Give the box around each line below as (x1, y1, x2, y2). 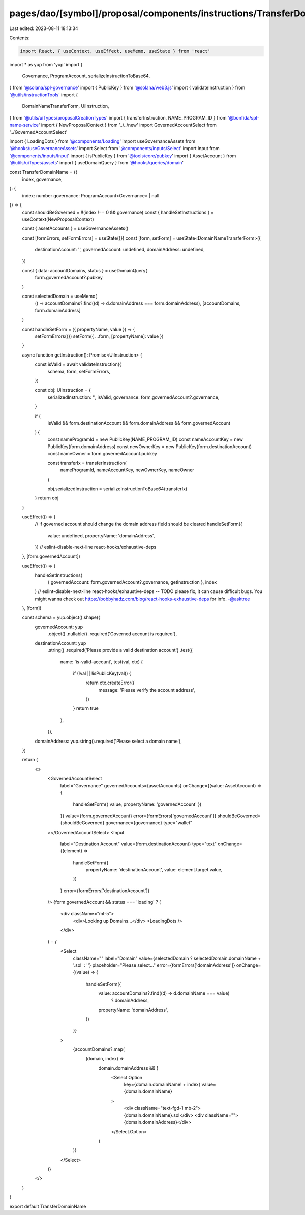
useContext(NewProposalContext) (22, 216, 94, 222)
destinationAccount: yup (35, 640, 86, 646)
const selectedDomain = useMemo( (22, 293, 97, 300)
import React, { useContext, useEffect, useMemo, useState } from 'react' (20, 48, 211, 54)
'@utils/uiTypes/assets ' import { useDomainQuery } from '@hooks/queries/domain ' (9, 160, 184, 166)
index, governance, (22, 176, 63, 182)
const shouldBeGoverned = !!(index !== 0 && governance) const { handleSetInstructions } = (22, 209, 215, 215)
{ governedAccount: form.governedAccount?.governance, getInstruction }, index (47, 579, 217, 585)
